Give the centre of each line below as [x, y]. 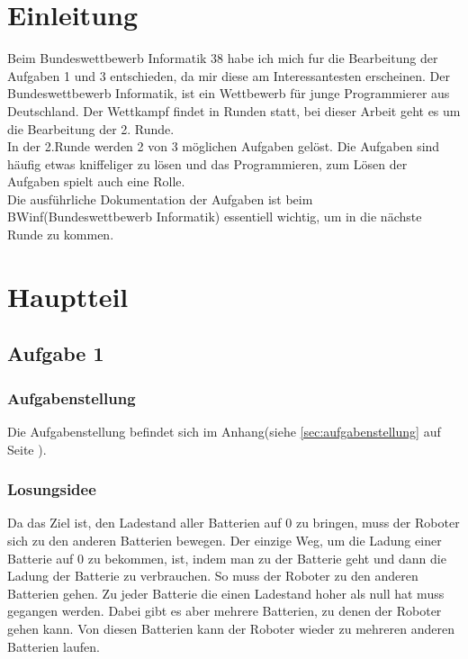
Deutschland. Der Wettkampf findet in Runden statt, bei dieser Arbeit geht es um [234, 110]
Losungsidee [52, 489]
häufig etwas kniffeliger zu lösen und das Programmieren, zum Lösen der [207, 163]
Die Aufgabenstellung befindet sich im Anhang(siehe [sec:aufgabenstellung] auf [224, 432]
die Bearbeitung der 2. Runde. [91, 128]
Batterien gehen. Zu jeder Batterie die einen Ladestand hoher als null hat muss [226, 593]
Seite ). [27, 449]
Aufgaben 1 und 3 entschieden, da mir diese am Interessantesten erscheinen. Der [229, 75]
